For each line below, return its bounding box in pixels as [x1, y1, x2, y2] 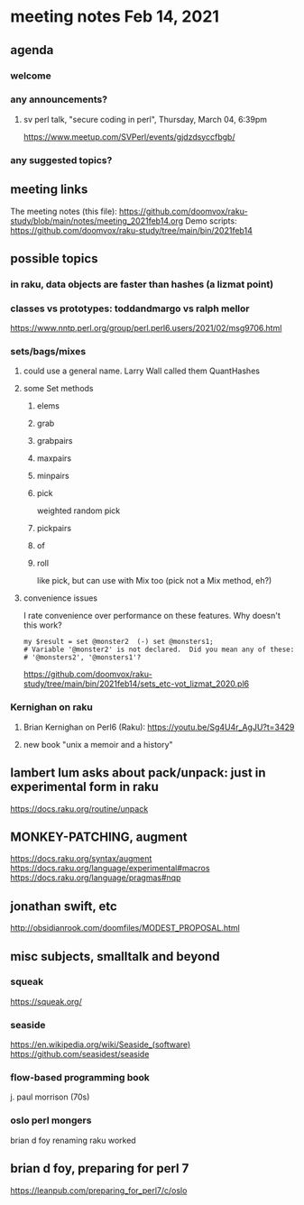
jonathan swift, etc [10, 898, 118, 914]
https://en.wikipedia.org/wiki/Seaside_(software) [10, 1039, 191, 1050]
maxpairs [36, 453, 71, 464]
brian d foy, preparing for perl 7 [10, 1161, 189, 1176]
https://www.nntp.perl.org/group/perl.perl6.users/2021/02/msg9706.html [10, 323, 282, 334]
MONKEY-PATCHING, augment [10, 829, 188, 844]
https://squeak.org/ [10, 996, 82, 1007]
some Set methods [23, 383, 94, 394]
